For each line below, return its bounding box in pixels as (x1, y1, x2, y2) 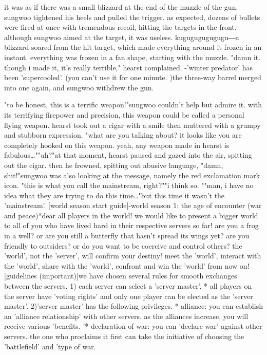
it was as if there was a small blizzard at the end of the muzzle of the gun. (4, 2, 238, 12)
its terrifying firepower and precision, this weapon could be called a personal (4, 109, 244, 120)
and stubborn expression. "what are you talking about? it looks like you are (4, 129, 242, 140)
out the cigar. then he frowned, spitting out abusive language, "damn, (4, 159, 223, 170)
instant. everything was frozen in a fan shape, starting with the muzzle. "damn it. (4, 51, 261, 62)
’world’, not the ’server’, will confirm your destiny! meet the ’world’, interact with (4, 250, 261, 261)
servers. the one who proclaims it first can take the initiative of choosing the (4, 331, 244, 341)
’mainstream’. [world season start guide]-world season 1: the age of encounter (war (4, 200, 262, 211)
